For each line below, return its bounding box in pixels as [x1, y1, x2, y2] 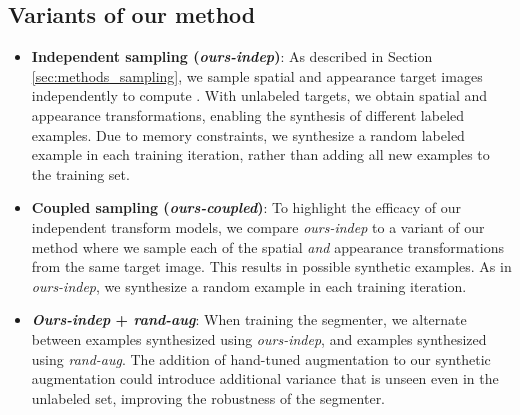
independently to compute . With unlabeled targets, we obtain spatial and [31, 85, 488, 106]
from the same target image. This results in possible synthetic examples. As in [31, 256, 512, 277]
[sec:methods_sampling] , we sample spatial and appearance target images [31, 65, 483, 86]
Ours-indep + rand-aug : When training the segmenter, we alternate [31, 309, 467, 330]
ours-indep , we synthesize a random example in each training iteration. [31, 275, 467, 296]
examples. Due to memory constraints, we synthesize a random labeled [31, 124, 465, 145]
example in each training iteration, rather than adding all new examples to [31, 144, 490, 165]
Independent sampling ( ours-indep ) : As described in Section [31, 46, 433, 67]
